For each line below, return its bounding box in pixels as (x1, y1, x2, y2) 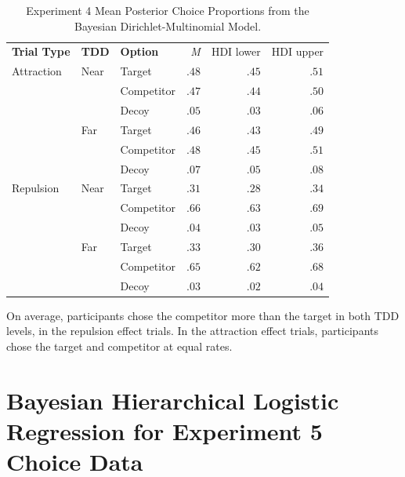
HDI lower (211, 43, 261, 60)
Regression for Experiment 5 (6, 414, 323, 446)
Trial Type (12, 43, 71, 60)
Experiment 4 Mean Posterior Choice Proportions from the (26, 2, 309, 18)
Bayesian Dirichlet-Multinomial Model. (74, 17, 262, 34)
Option (120, 43, 159, 60)
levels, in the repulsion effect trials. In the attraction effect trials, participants (6, 322, 379, 339)
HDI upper (271, 43, 324, 60)
